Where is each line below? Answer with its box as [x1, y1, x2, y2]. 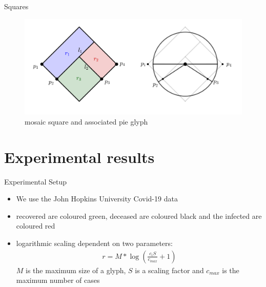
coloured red [16, 220, 55, 231]
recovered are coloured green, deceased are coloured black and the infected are [16, 210, 262, 221]
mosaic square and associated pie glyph [25, 116, 148, 127]
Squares [4, 1, 29, 11]
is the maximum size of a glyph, [26, 264, 126, 275]
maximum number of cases [16, 275, 100, 285]
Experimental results [4, 146, 155, 167]
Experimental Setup [4, 176, 67, 187]
